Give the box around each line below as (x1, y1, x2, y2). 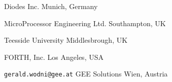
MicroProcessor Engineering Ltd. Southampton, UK (4, 18, 166, 28)
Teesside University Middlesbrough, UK (4, 35, 128, 45)
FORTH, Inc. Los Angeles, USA (4, 51, 104, 62)
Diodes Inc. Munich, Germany (4, 1, 98, 11)
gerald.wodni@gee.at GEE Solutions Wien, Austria (4, 68, 168, 79)
